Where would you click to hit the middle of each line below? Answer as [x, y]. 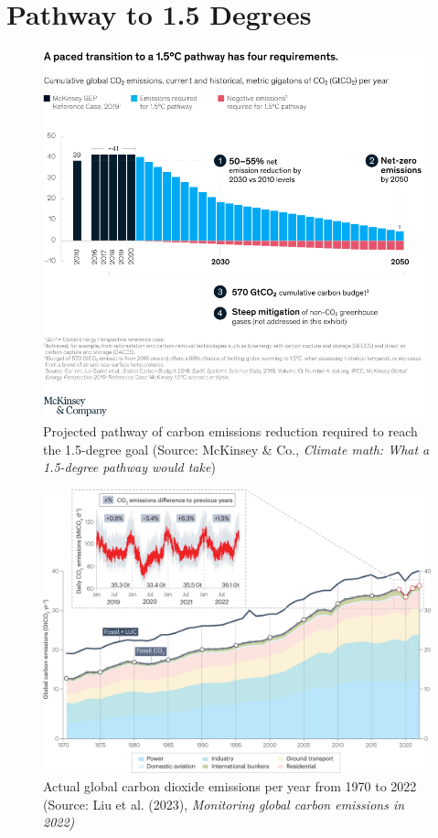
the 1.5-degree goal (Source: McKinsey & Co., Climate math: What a [236, 449]
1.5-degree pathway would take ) [129, 467]
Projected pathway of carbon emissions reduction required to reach [230, 431]
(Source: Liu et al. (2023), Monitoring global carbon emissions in [224, 804]
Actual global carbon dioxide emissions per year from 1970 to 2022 [230, 786]
